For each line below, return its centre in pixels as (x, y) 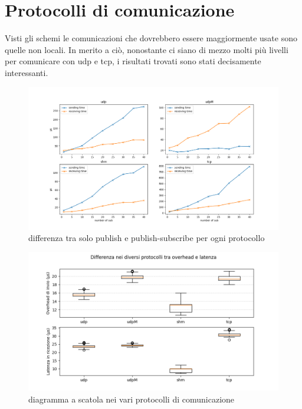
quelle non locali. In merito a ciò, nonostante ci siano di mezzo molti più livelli (147, 49)
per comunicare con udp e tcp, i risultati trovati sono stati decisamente (133, 61)
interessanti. (27, 72)
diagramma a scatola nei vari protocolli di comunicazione (132, 399)
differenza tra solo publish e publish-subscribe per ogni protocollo (147, 238)
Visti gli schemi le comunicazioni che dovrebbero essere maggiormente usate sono (151, 38)
